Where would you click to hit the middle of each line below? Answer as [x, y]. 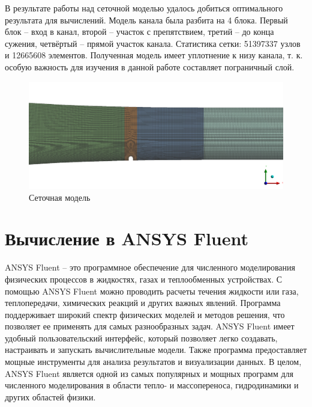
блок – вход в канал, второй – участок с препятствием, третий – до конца [139, 32]
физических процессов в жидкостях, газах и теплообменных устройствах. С [144, 279]
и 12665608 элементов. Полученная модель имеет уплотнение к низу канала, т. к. [154, 55]
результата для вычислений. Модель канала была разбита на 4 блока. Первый [146, 20]
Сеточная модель [60, 197]
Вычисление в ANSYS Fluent [127, 238]
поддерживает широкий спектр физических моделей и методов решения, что [145, 314]
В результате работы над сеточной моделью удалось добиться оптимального [144, 8]
